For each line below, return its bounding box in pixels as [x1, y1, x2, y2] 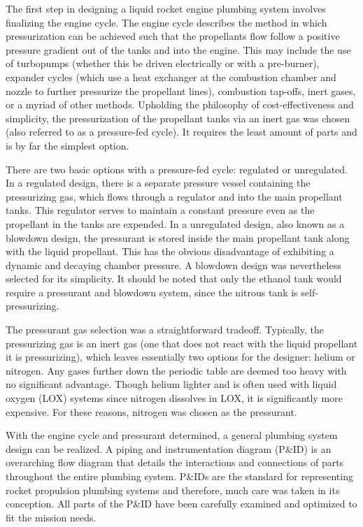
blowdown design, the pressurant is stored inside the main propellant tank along [6, 230, 350, 245]
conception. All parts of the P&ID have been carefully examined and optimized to [6, 496, 357, 511]
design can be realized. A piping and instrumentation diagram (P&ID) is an [6, 441, 332, 456]
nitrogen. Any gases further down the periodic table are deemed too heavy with [6, 363, 347, 377]
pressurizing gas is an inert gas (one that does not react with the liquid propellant [6, 335, 358, 350]
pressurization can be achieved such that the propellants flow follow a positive [6, 29, 340, 43]
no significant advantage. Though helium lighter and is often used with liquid [6, 377, 337, 391]
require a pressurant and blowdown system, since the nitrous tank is [6, 284, 298, 299]
